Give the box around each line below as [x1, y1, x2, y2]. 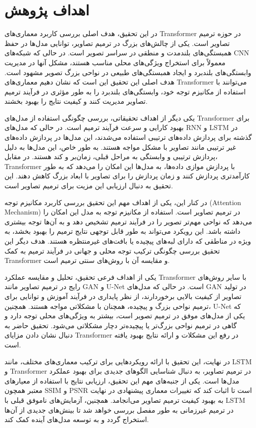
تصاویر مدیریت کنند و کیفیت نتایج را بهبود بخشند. [4, 96, 148, 106]
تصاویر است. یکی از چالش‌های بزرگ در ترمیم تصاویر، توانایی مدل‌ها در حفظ [4, 38, 230, 48]
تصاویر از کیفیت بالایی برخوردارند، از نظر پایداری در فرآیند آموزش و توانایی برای [4, 291, 242, 301]
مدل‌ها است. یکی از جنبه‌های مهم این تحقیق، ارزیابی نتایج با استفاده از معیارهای [4, 375, 239, 385]
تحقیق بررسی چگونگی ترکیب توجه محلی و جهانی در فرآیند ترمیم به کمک [4, 245, 220, 256]
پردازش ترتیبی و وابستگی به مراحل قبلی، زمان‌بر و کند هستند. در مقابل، [4, 151, 218, 162]
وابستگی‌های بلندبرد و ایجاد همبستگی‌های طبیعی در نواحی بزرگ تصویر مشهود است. [4, 67, 252, 77]
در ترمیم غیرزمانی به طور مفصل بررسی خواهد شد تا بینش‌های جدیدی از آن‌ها [4, 404, 234, 415]
